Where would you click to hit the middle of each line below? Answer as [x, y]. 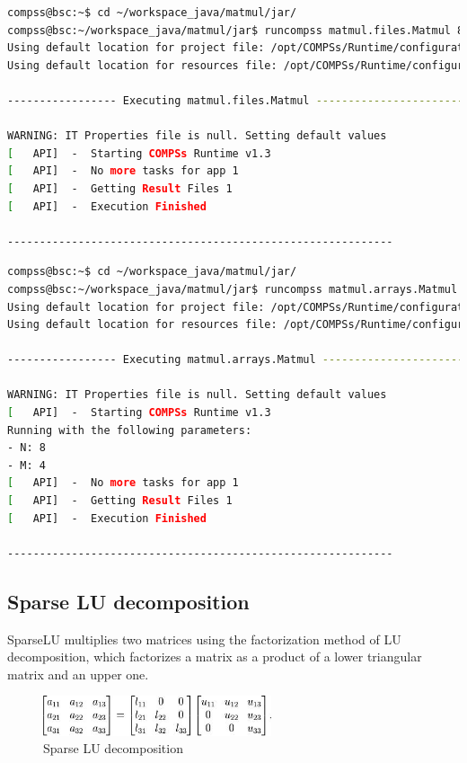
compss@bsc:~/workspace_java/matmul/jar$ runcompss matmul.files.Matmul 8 [236, 30]
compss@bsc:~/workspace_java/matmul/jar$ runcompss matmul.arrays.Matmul [233, 289]
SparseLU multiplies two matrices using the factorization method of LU [204, 639]
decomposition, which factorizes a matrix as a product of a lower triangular [215, 657]
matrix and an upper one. [78, 674]
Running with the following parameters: [130, 430]
